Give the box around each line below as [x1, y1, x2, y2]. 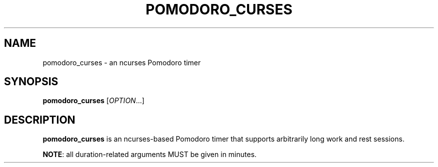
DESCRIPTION [4, 113, 75, 126]
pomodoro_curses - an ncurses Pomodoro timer [42, 58, 201, 67]
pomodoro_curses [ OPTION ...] [42, 96, 144, 105]
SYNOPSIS [4, 75, 58, 88]
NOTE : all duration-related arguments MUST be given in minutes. [42, 150, 257, 159]
